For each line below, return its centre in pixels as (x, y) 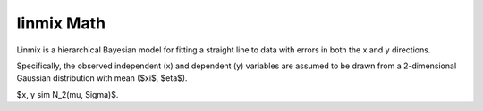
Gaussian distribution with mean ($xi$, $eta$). (102, 78)
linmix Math (61, 23)
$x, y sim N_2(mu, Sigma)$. (68, 94)
